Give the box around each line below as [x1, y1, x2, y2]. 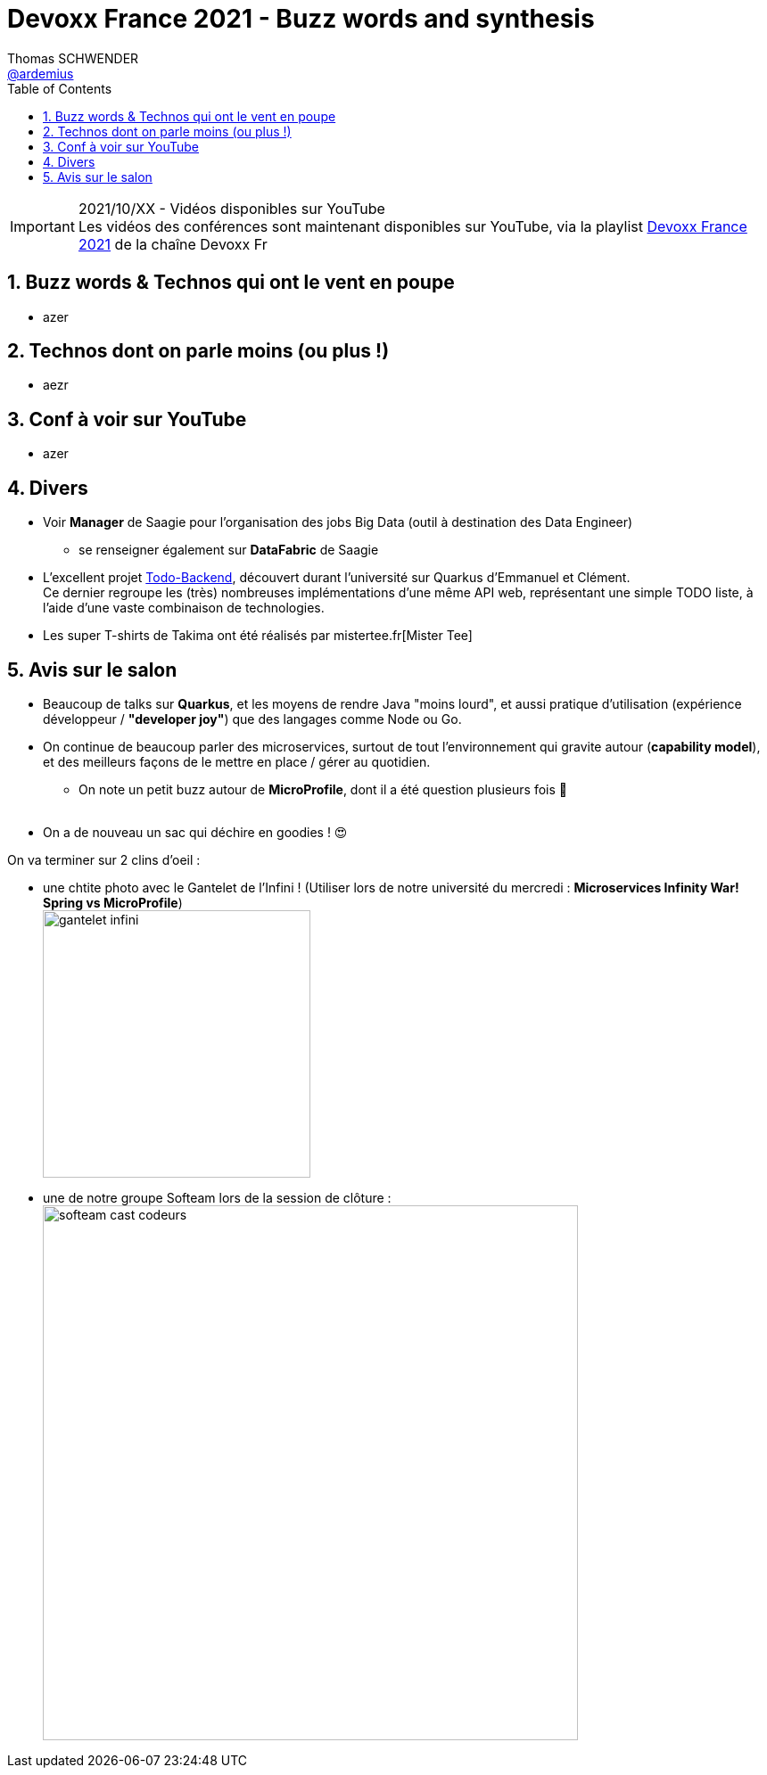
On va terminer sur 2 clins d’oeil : [7, 851, 201, 867]
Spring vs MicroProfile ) [43, 894, 183, 910]
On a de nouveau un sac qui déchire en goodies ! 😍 [43, 824, 348, 840]
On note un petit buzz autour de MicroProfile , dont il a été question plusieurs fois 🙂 [78, 781, 567, 797]
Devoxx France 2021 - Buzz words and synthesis [7, 4, 595, 34]
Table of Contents [7, 80, 112, 96]
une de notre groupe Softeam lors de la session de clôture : [43, 1189, 392, 1205]
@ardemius [7, 65, 74, 81]
